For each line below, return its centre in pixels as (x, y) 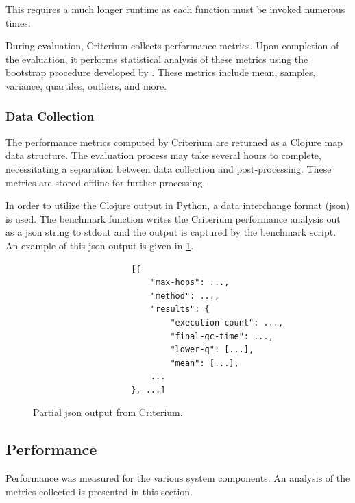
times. (18, 22)
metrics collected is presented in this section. (99, 491)
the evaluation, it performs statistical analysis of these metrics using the (157, 59)
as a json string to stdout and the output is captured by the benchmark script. (171, 232)
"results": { (180, 309)
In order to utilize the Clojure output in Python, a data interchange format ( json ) (178, 205)
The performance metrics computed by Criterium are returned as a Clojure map (174, 142)
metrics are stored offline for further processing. (106, 182)
